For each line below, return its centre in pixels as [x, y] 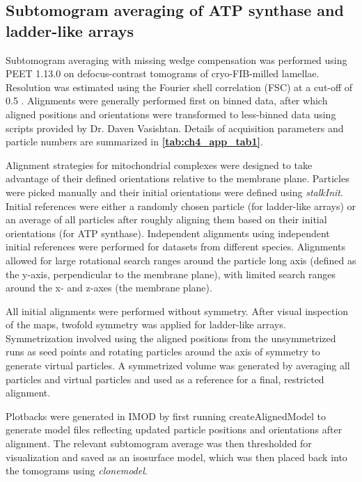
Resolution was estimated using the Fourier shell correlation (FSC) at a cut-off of [179, 87]
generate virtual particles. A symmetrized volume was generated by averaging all [178, 365]
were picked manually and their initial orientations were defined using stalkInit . [174, 192]
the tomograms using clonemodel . [77, 471]
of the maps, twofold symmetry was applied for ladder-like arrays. [146, 324]
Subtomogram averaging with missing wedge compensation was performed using [176, 59]
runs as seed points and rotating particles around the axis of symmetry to [163, 352]
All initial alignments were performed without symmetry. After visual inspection [177, 311]
